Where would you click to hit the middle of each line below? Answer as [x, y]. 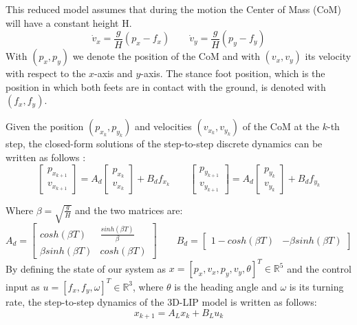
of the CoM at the [281, 126]
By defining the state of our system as [86, 268]
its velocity [328, 56]
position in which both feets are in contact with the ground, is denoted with [166, 86]
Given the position [45, 126]
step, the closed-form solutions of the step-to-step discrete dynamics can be [164, 144]
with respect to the [46, 73]
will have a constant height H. [69, 22]
